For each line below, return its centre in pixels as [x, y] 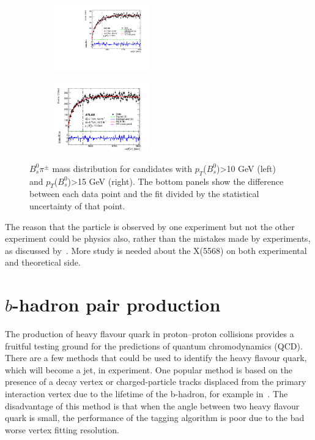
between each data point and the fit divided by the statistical [144, 194]
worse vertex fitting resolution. [62, 429]
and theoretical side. [43, 262]
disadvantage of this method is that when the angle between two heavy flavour [152, 405]
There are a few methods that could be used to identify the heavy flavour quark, [156, 358]
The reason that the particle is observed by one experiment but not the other [150, 226]
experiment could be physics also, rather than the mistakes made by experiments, [158, 238]
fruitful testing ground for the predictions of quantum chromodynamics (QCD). [154, 345]
